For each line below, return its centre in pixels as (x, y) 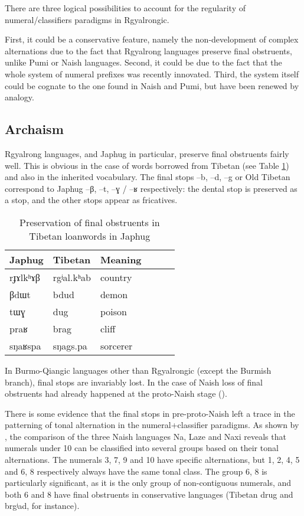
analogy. (19, 97)
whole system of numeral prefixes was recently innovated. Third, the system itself (152, 74)
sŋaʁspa (25, 345)
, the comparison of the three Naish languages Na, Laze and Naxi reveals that (146, 436)
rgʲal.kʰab (72, 277)
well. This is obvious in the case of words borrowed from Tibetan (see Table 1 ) (147, 165)
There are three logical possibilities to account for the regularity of (125, 8)
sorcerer (116, 345)
